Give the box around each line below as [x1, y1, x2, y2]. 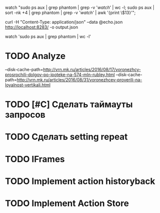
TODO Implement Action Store [5, 198, 129, 209]
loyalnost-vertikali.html [5, 82, 51, 88]
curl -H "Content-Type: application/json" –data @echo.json [5, 19, 123, 25]
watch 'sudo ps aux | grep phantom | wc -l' [5, 34, 91, 39]
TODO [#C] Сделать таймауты [5, 99, 133, 110]
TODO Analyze [5, 51, 66, 61]
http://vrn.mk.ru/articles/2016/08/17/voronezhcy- [43, 66, 141, 72]
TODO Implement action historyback [5, 176, 156, 186]
